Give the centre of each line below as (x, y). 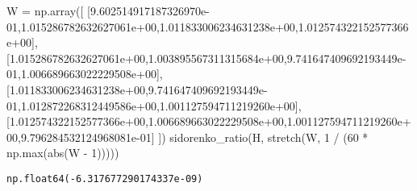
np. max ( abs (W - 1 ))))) (63, 153)
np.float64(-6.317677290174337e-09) (105, 179)
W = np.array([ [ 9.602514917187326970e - (108, 10)
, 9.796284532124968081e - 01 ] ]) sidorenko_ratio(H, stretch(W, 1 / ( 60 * (193, 137)
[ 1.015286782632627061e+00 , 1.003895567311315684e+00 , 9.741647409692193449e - (206, 58)
